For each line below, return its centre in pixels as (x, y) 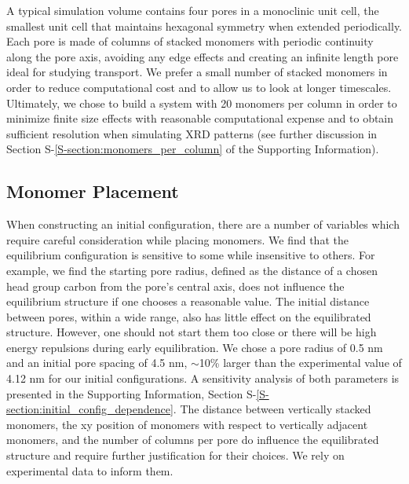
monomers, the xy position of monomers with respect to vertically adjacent (187, 424)
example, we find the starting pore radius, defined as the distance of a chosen (192, 270)
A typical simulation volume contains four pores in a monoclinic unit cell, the (193, 10)
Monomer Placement (93, 191)
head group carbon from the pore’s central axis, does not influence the (175, 286)
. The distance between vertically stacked (272, 409)
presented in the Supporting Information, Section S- (131, 393)
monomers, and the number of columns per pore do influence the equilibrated (193, 440)
